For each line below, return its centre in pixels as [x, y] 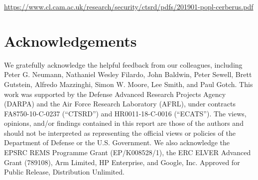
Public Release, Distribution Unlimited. [64, 172]
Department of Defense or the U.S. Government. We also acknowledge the [117, 142]
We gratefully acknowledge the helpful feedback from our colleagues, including [123, 64]
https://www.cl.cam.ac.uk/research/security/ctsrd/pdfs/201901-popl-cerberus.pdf [129, 6]
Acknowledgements [70, 41]
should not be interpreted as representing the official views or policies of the [120, 133]
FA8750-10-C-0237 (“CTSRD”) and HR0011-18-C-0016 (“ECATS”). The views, [125, 113]
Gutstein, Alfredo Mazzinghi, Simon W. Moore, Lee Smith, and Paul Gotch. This [129, 84]
